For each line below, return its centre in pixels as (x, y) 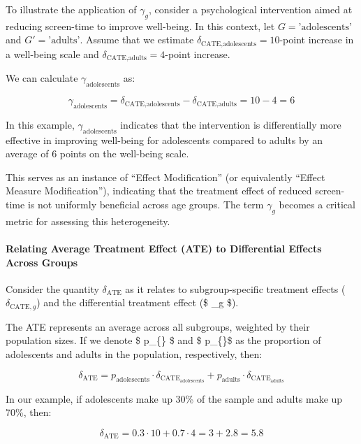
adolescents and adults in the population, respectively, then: (134, 354)
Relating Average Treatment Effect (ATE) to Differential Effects (164, 249)
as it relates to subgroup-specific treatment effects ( (235, 288)
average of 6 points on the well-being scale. (97, 153)
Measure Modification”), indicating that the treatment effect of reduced (159, 191)
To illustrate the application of (71, 9)
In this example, (40, 124)
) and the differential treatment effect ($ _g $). (138, 302)
